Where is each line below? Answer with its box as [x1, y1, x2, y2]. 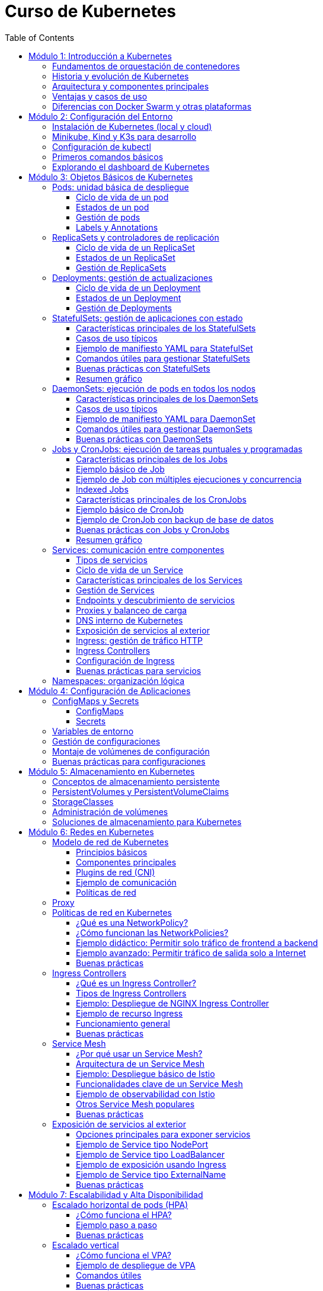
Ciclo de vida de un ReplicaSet [76, 242, 195, 253]
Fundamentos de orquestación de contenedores [52, 60, 240, 71]
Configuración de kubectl [52, 141, 151, 152]
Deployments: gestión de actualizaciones [52, 272, 213, 283]
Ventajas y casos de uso [52, 91, 148, 101]
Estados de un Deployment [76, 292, 181, 303]
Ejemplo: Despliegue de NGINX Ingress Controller [76, 998, 269, 1008]
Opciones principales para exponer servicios [76, 1129, 251, 1139]
